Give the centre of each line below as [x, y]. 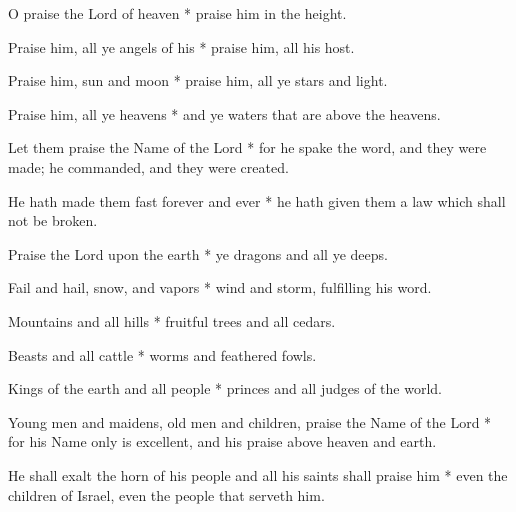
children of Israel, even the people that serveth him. [166, 494]
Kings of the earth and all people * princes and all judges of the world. [225, 388]
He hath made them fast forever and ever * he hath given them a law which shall [257, 200]
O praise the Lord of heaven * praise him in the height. [177, 13]
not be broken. [53, 220]
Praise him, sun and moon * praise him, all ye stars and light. [198, 80]
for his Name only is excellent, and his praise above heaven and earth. [222, 441]
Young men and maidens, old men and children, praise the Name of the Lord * [250, 421]
